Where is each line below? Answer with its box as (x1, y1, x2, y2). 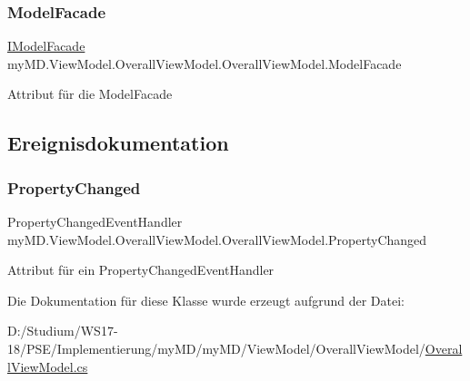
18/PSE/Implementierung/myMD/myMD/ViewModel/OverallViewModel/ (7, 338, 425, 357)
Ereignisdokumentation (7, 129, 229, 157)
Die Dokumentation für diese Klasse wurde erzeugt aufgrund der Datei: (7, 290, 405, 309)
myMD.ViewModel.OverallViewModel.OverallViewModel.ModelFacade (7, 54, 402, 73)
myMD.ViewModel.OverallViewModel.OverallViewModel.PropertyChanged (7, 230, 427, 249)
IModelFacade (7, 36, 85, 55)
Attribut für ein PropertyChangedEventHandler (7, 260, 275, 279)
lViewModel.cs (7, 357, 88, 376)
